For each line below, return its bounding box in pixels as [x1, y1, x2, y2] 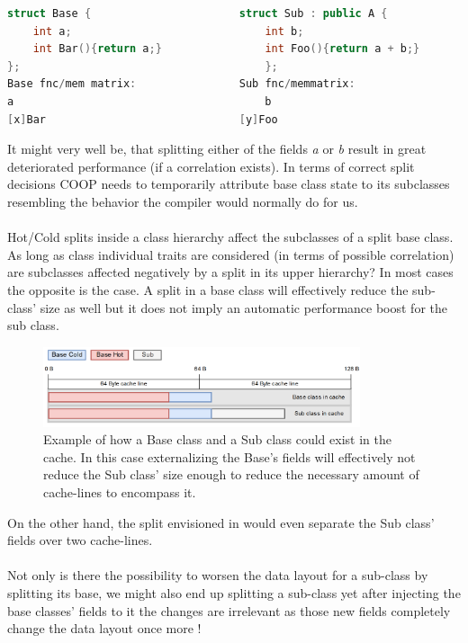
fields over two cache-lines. [7, 531, 153, 549]
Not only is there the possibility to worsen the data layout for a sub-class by [7, 566, 428, 585]
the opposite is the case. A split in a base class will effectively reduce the [7, 280, 409, 299]
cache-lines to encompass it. [43, 483, 196, 502]
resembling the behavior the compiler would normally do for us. [7, 192, 358, 210]
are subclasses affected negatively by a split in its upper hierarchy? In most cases [7, 263, 454, 281]
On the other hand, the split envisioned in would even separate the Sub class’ [7, 513, 435, 531]
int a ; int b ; [32, 24, 304, 38]
